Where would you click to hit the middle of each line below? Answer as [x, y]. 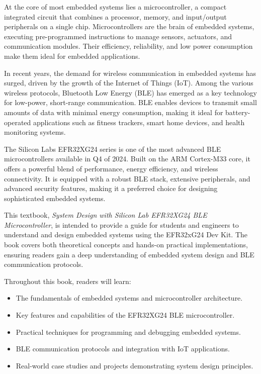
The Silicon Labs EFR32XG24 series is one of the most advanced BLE [113, 149]
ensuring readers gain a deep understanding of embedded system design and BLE [129, 254]
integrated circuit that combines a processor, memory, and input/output [115, 16]
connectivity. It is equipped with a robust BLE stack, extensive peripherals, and [127, 178]
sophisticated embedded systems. [55, 198]
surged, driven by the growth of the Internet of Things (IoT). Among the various [129, 83]
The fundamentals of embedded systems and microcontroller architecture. [129, 298]
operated [18, 122]
